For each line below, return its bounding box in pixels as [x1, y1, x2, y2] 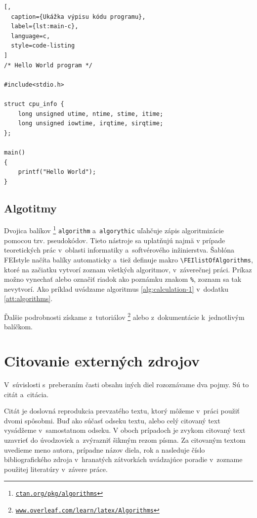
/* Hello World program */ [4, 61, 92, 69]
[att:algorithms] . [4, 293, 53, 304]
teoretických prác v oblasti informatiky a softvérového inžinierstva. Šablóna [4, 245, 234, 255]
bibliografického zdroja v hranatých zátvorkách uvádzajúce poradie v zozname [4, 454, 243, 465]
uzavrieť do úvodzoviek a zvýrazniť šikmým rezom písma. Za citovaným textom [4, 435, 246, 445]
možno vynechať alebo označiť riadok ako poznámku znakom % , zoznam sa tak [4, 274, 242, 284]
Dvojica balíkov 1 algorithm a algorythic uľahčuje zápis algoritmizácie [4, 224, 224, 236]
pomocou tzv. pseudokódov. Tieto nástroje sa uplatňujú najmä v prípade [4, 235, 225, 245]
